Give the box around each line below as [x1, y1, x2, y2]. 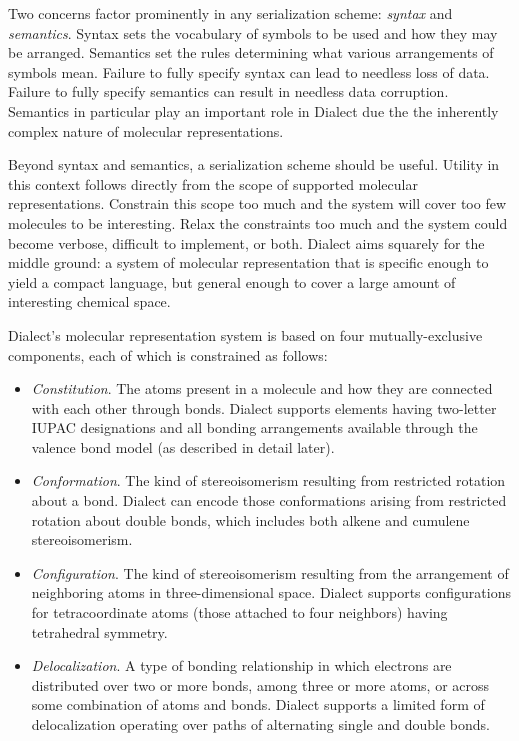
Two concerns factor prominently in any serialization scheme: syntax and [8, 3, 453, 23]
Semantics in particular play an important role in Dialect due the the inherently [8, 100, 499, 121]
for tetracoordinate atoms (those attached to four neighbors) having [31, 602, 448, 623]
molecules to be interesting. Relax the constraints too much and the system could [8, 212, 508, 233]
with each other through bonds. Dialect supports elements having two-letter [31, 397, 497, 418]
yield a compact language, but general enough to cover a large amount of [8, 271, 456, 292]
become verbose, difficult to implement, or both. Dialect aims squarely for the [8, 232, 485, 253]
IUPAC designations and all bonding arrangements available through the [31, 417, 478, 438]
